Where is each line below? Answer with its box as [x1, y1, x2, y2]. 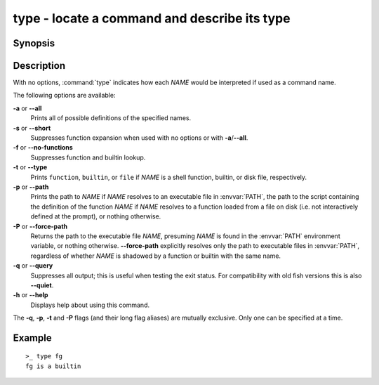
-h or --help [13, 291, 48, 299]
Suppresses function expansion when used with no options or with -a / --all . [30, 133, 248, 142]
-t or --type [13, 163, 48, 171]
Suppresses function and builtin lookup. [30, 153, 146, 162]
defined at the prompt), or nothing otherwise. [30, 212, 161, 221]
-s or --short [13, 124, 51, 132]
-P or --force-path [13, 222, 68, 230]
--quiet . [30, 281, 54, 289]
